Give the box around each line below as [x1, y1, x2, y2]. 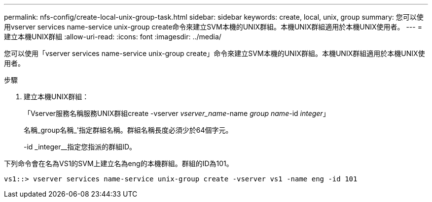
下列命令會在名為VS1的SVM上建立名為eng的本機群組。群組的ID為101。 [4, 159, 233, 168]
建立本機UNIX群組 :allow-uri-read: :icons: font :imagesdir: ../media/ [4, 32, 221, 41]
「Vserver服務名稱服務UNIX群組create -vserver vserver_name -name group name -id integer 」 [24, 109, 330, 117]
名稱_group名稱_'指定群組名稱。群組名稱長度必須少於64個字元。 [24, 126, 233, 134]
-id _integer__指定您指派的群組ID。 [24, 143, 137, 151]
